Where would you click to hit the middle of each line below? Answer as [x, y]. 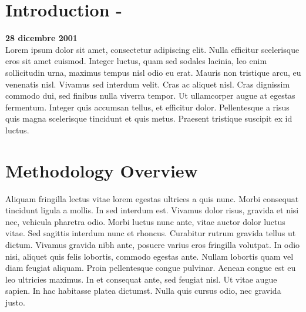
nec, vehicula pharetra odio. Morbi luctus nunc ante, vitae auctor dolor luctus [145, 221]
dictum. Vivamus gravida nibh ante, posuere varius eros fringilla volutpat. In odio [153, 244]
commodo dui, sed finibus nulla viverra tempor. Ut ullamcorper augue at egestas [150, 95]
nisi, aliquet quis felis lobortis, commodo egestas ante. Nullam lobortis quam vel [149, 256]
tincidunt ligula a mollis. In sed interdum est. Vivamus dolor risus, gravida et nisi [152, 210]
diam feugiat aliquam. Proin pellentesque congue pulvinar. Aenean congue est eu [151, 268]
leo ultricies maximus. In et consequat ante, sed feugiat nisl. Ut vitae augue [141, 279]
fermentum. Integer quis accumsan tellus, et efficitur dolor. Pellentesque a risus [147, 107]
